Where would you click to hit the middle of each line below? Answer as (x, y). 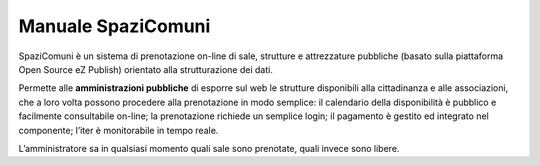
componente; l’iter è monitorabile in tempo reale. (118, 130)
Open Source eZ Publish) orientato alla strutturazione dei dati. (146, 69)
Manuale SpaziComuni (114, 26)
